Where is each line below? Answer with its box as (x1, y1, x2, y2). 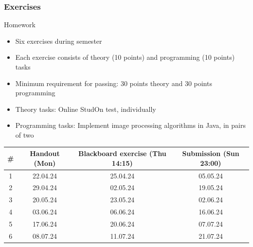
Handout (30, 148, 60, 159)
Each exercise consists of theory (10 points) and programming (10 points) (15, 52, 235, 62)
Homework (4, 19, 36, 30)
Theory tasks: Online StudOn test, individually (15, 104, 156, 114)
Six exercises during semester (15, 35, 102, 46)
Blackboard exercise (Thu (78, 148, 166, 159)
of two (15, 129, 34, 140)
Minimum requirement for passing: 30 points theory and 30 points (15, 78, 212, 88)
